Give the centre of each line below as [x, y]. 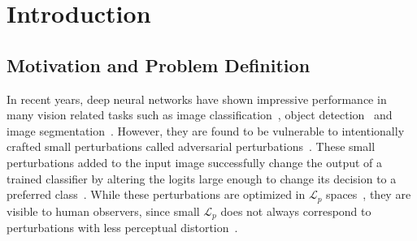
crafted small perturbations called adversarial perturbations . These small [191, 146]
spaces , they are [369, 194]
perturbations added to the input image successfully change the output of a [195, 162]
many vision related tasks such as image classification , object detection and [200, 115]
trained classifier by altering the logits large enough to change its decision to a [202, 178]
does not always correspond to [296, 211]
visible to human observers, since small [103, 211]
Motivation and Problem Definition [159, 65]
